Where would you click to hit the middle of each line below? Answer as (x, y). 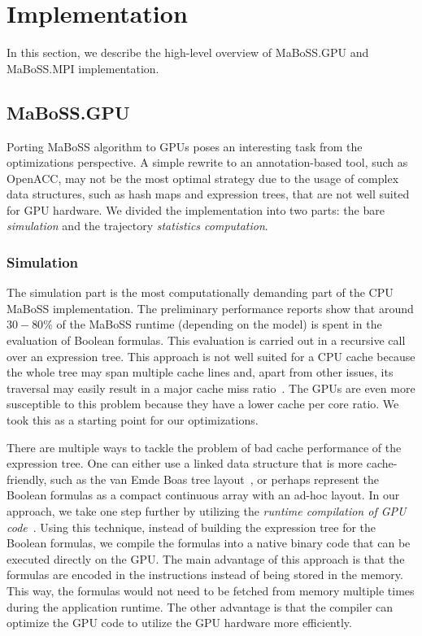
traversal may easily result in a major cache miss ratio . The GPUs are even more (211, 388)
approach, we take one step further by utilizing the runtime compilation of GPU (207, 511)
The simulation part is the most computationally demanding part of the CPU (200, 292)
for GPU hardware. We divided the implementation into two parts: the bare (196, 209)
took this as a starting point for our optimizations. (133, 420)
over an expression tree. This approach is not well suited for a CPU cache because (211, 356)
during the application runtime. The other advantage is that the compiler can (200, 606)
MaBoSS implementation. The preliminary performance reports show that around (210, 308)
